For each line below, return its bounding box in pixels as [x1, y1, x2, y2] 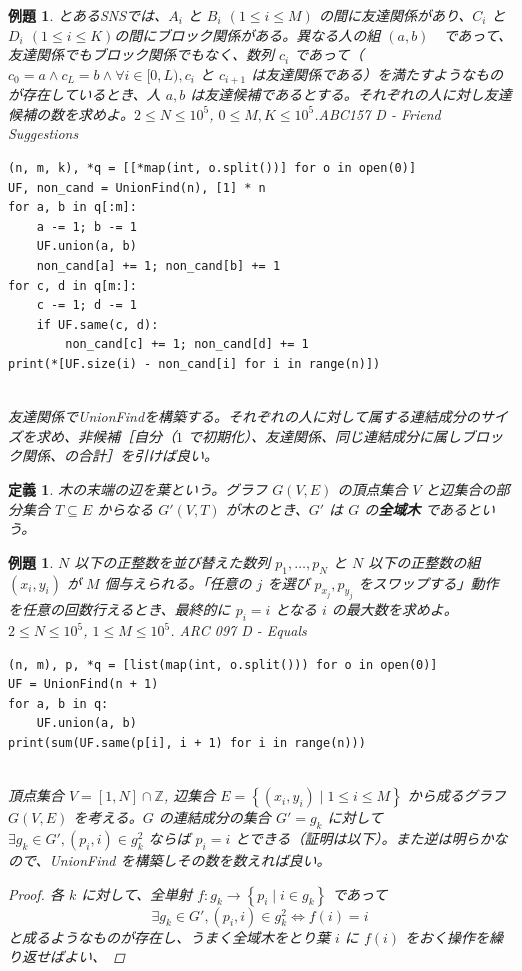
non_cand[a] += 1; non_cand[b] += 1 [36, 258, 281, 273]
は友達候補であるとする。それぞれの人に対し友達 [190, 84, 512, 105]
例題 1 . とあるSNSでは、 [8, 5, 169, 25]
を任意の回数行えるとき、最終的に [8, 599, 231, 620]
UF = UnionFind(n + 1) [8, 677, 159, 692]
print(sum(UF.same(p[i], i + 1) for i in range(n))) [8, 736, 366, 751]
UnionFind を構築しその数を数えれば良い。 [49, 850, 331, 870]
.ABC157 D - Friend [314, 103, 441, 124]
